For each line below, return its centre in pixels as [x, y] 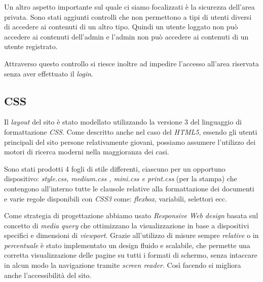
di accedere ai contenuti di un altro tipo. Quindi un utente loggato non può [121, 27]
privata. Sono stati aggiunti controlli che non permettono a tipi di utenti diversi [128, 16]
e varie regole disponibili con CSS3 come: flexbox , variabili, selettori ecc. [116, 198]
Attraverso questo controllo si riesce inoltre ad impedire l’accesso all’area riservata [131, 63]
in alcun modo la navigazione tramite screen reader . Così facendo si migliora [123, 265]
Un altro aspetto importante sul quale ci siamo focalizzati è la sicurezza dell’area [129, 7]
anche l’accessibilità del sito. [48, 275]
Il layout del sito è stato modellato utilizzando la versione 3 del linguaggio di [123, 122]
